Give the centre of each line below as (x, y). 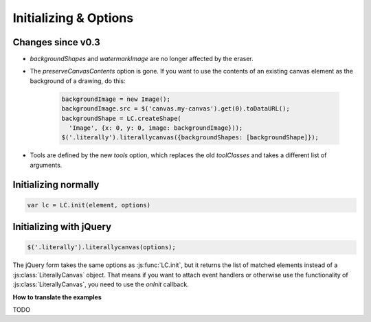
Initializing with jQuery (62, 227)
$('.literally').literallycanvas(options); (102, 248)
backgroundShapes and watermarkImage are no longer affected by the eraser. (142, 59)
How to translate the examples (57, 297)
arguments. (46, 165)
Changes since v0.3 (56, 42)
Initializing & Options (73, 18)
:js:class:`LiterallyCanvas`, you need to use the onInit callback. (101, 284)
